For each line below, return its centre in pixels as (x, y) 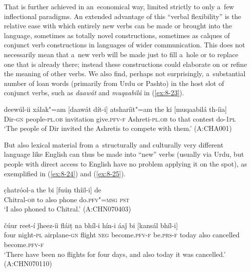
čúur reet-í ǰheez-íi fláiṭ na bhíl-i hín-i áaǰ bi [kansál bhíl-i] (91, 225)
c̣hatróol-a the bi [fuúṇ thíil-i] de (53, 190)
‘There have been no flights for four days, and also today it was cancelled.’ (115, 254)
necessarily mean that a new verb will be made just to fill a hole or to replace (121, 54)
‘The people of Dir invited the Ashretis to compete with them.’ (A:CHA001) (118, 128)
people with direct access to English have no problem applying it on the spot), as (125, 163)
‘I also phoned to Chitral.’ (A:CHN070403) (68, 209)
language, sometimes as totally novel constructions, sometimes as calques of (117, 35)
